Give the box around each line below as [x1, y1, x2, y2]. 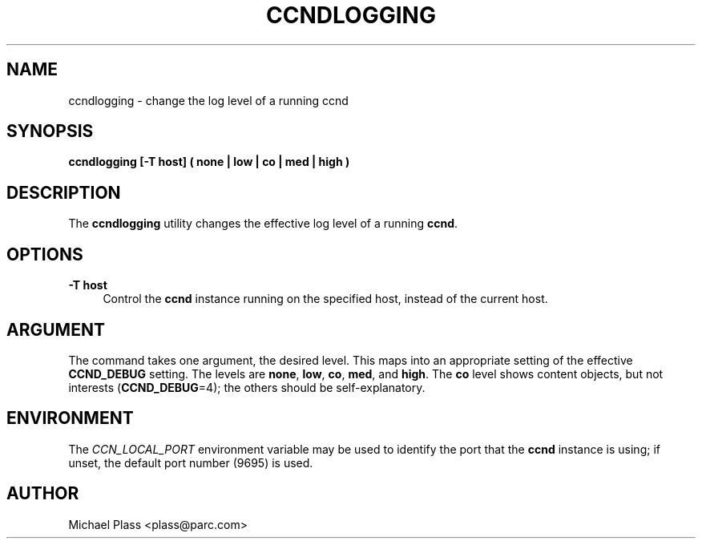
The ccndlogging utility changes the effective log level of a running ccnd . [68, 216, 458, 231]
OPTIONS [6, 244, 83, 264]
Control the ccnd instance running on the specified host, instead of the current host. [103, 292, 548, 306]
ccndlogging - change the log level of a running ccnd [68, 93, 349, 107]
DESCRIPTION [6, 182, 121, 203]
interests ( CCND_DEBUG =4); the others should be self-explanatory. [68, 380, 426, 394]
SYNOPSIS [6, 121, 94, 142]
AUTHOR [6, 483, 79, 504]
